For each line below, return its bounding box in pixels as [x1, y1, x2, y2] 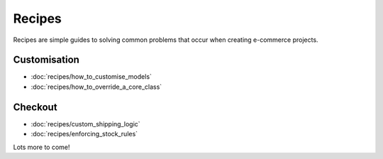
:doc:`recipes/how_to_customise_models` [30, 72, 152, 81]
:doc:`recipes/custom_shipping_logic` [30, 119, 141, 128]
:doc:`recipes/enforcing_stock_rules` [30, 130, 138, 138]
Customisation [13, 54, 79, 66]
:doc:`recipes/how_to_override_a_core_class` [30, 82, 162, 91]
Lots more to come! [13, 143, 70, 151]
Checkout [13, 101, 57, 113]
